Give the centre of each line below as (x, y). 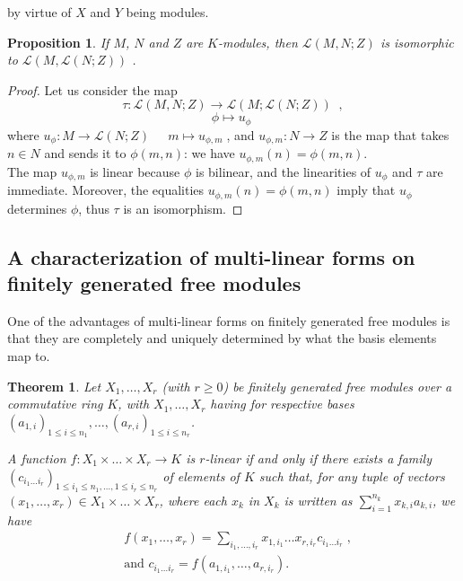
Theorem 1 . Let (54, 386)
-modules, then (258, 42)
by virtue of (39, 12)
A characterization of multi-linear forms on (211, 256)
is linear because (135, 171)
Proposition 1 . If (58, 42)
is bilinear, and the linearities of (284, 171)
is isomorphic (417, 42)
